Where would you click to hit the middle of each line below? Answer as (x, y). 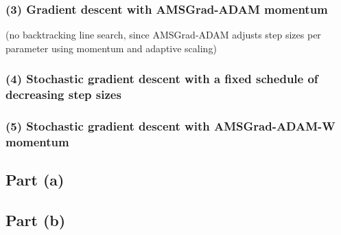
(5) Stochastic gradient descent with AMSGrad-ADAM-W (170, 126)
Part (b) (36, 220)
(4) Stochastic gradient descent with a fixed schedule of (162, 79)
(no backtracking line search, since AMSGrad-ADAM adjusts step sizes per (163, 35)
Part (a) (35, 180)
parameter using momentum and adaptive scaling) (111, 48)
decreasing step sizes (63, 94)
